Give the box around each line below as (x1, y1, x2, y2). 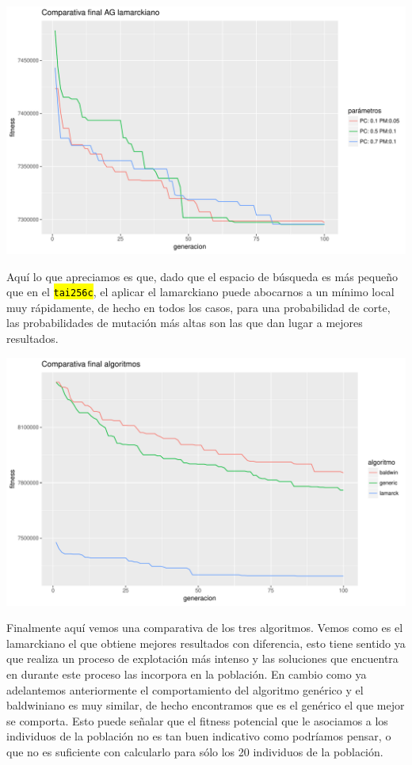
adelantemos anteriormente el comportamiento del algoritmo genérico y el (6, 681, 364, 698)
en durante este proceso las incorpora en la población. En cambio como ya (6, 666, 367, 683)
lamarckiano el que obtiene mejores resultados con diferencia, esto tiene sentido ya (6, 634, 406, 651)
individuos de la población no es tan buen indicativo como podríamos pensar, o (6, 728, 391, 744)
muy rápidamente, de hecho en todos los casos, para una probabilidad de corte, (6, 299, 391, 315)
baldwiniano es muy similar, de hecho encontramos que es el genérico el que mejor (6, 697, 405, 714)
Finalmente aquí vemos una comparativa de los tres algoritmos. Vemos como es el (6, 619, 403, 636)
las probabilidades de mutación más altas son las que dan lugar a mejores (6, 314, 363, 331)
